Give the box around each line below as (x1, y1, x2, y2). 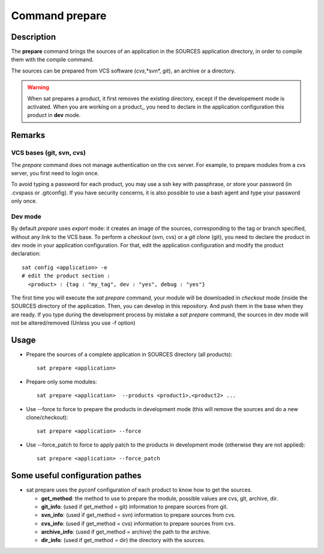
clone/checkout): (26, 414, 68, 421)
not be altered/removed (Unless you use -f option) (11, 319, 136, 327)
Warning (27, 84, 49, 91)
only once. (11, 197, 37, 205)
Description (11, 32, 56, 42)
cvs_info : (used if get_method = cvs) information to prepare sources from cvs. (41, 520, 235, 527)
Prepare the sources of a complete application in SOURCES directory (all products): (26, 351, 233, 358)
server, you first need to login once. (11, 169, 99, 176)
